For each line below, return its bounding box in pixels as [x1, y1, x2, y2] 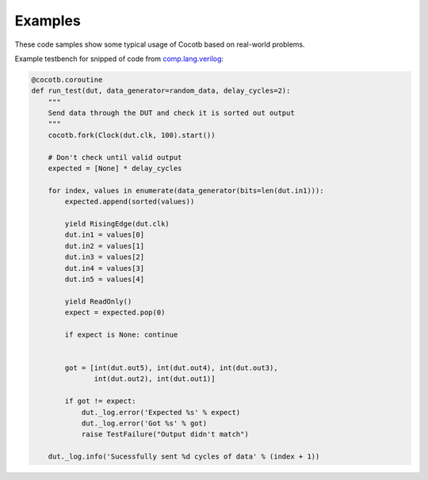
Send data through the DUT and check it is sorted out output [48, 109, 295, 118]
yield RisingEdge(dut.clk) [64, 219, 170, 228]
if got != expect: [64, 397, 136, 406]
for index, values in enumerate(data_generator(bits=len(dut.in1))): [48, 186, 324, 195]
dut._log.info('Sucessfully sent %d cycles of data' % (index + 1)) [48, 452, 320, 461]
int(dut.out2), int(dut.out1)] [94, 375, 216, 383]
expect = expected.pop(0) [64, 308, 166, 317]
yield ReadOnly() [64, 297, 132, 306]
